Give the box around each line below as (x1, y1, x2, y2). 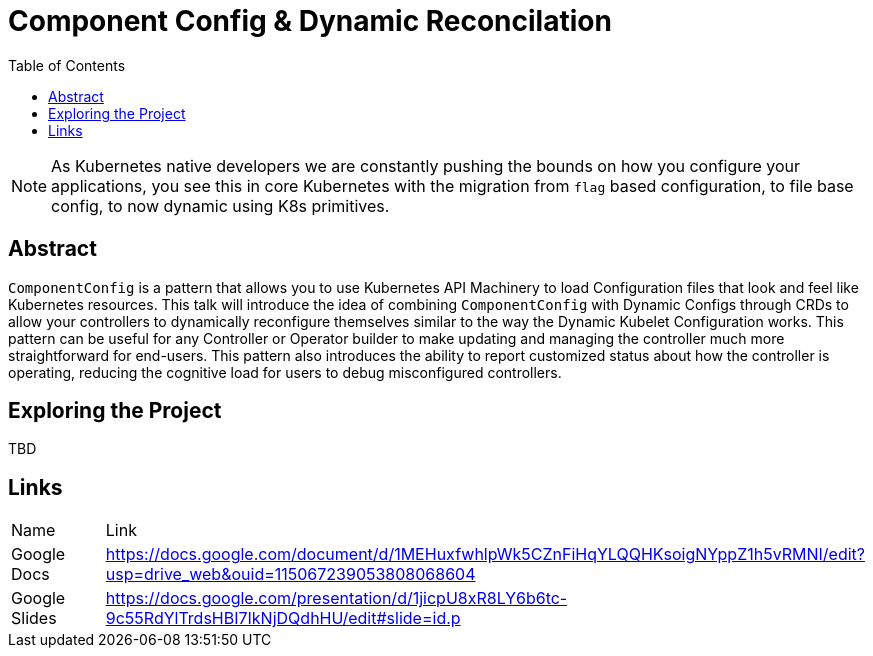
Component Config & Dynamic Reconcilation (8, 4, 612, 38)
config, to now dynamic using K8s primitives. (51, 195, 390, 216)
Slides (11, 608, 57, 629)
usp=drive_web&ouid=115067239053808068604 (105, 564, 476, 585)
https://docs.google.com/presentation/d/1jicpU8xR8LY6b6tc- (105, 588, 568, 609)
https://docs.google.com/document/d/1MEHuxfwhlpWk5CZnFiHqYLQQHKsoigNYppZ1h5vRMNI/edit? (105, 544, 865, 565)
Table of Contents (8, 56, 126, 74)
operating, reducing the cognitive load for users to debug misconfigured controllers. (8, 363, 562, 381)
